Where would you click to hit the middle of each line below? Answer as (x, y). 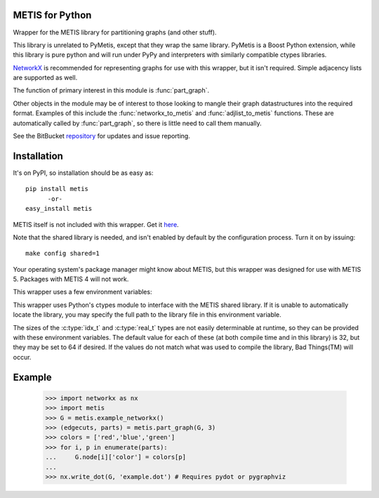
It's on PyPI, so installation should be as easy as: (83, 173)
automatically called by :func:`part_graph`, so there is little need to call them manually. (138, 123)
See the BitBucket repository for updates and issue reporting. (102, 136)
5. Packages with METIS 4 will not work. (71, 279)
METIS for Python (52, 15)
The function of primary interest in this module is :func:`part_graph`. (111, 91)
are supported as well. (45, 78)
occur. (22, 357)
